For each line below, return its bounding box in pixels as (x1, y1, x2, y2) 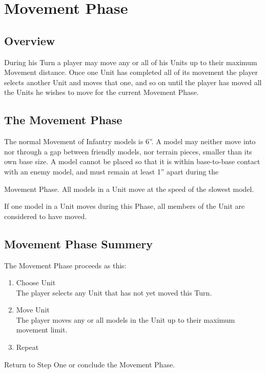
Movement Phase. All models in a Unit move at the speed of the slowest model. (4, 183, 254, 194)
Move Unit (16, 304, 50, 315)
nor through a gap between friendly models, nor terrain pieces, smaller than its (4, 146, 252, 156)
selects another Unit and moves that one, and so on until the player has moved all (4, 76, 262, 87)
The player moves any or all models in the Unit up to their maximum (16, 314, 235, 325)
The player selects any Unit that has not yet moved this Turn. (16, 287, 212, 298)
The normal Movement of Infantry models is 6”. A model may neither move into (4, 136, 256, 147)
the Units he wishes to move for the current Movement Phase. (4, 87, 199, 97)
